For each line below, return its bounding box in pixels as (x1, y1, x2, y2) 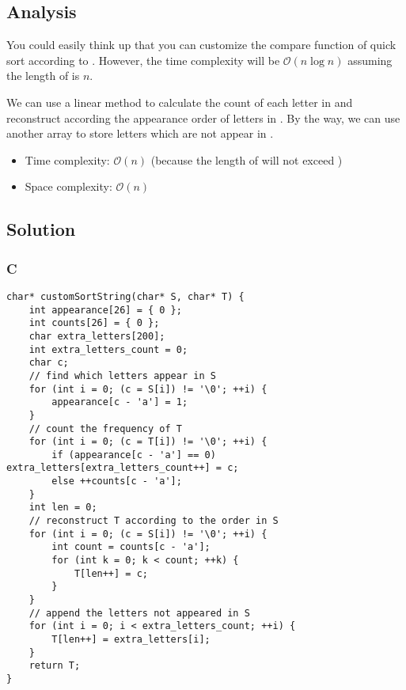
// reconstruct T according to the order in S (28, 515, 279, 527)
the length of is (6, 67, 80, 84)
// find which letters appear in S (28, 370, 216, 381)
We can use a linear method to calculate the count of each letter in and (6, 93, 353, 110)
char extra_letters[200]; (28, 330, 165, 342)
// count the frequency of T (28, 423, 182, 434)
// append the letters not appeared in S (28, 607, 250, 619)
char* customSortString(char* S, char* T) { (6, 290, 245, 302)
